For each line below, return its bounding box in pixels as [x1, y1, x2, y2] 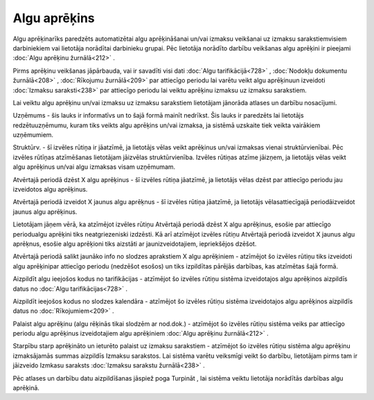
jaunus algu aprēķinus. [12, 208, 78, 216]
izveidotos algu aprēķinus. [12, 185, 88, 194]
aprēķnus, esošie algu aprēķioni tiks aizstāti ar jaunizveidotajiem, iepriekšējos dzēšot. [12, 239, 257, 248]
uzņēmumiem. [12, 131, 54, 139]
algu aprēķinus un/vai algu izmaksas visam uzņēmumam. [12, 163, 176, 171]
